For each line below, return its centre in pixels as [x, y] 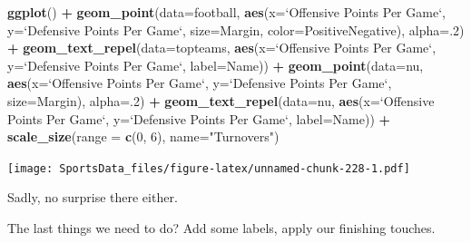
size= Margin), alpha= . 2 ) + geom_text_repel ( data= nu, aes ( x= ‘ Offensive [221, 100]
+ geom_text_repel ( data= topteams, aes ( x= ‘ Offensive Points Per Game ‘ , [222, 48]
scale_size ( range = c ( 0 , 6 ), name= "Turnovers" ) [143, 136]
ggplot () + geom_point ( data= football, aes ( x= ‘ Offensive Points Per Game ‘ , [226, 12]
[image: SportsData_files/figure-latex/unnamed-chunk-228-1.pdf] [209, 168]
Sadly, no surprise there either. [93, 197]
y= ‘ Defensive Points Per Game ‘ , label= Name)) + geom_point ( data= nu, [216, 65]
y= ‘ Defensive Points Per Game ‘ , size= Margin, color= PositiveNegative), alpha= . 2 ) [236, 29]
